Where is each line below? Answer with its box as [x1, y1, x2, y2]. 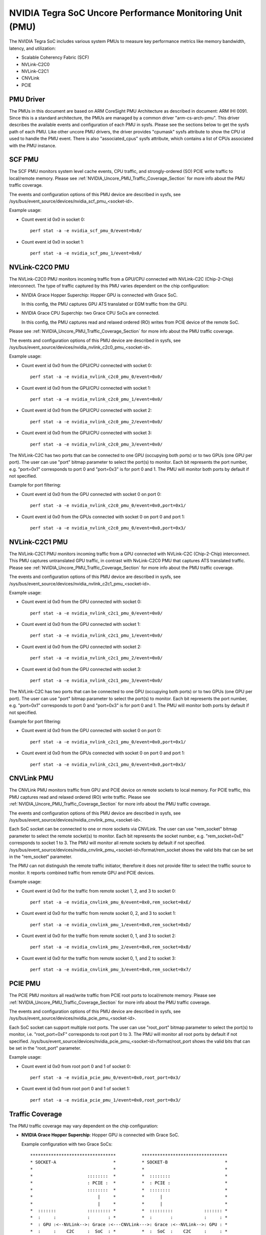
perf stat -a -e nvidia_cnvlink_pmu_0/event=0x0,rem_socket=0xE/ [30, 899, 192, 905]
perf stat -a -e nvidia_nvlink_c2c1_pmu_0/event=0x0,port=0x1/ [30, 739, 186, 744]
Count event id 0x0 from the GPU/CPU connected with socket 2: [21, 408, 152, 413]
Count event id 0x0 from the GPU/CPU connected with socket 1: [21, 385, 151, 391]
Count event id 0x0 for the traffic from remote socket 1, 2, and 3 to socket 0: [21, 888, 176, 894]
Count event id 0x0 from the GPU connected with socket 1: [21, 621, 141, 627]
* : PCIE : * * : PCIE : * [30, 1180, 228, 1186]
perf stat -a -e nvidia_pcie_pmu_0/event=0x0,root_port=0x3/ [30, 1075, 181, 1080]
